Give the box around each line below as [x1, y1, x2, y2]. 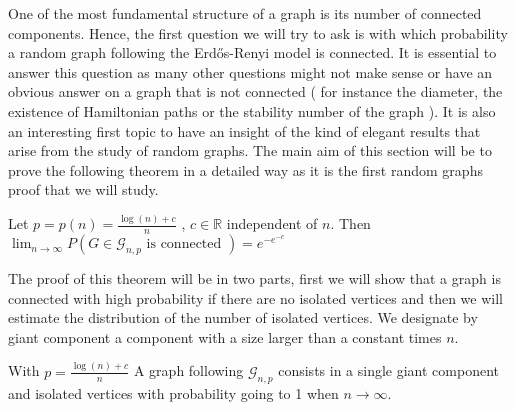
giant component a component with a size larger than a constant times [8, 326, 442, 347]
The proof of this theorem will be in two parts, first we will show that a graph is [8, 268, 501, 289]
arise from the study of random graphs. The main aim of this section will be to [8, 140, 492, 161]
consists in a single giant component [278, 360, 500, 381]
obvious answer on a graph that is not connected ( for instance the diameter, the [8, 81, 503, 102]
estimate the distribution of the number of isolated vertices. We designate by [8, 307, 478, 328]
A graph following [133, 360, 244, 381]
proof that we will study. [8, 179, 159, 200]
